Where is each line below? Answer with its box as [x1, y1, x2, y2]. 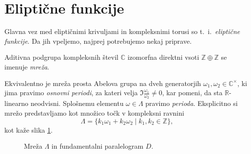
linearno [4, 98, 29, 108]
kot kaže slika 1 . [4, 124, 53, 135]
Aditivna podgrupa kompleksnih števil [4, 52, 118, 62]
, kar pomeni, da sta [162, 87, 223, 98]
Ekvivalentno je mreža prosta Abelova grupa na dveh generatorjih [4, 78, 201, 88]
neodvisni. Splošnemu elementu [30, 98, 124, 108]
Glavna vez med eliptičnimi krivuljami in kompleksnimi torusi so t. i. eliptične [4, 26, 240, 36]
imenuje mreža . [4, 61, 49, 71]
